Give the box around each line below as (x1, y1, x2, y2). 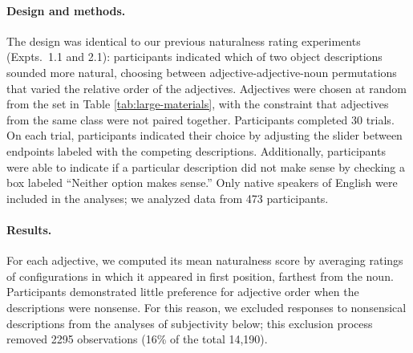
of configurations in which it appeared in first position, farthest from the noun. (6, 267, 394, 284)
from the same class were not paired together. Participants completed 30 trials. (6, 111, 395, 128)
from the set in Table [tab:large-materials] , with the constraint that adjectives (6, 95, 389, 112)
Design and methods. (6, 2, 126, 18)
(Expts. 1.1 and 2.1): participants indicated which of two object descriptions (6, 48, 383, 65)
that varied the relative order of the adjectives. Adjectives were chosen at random (6, 79, 407, 96)
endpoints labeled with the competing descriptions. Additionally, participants (6, 142, 386, 159)
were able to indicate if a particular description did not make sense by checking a (6, 158, 405, 175)
